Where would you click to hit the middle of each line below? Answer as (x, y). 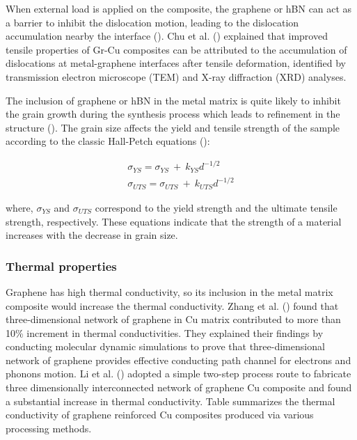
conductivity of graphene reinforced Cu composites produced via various (160, 415)
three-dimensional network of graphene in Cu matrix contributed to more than (173, 319)
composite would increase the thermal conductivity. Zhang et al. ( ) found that (172, 305)
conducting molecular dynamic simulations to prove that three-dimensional (165, 346)
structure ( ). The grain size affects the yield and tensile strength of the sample (173, 127)
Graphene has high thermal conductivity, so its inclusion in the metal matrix (169, 291)
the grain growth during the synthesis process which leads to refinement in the (173, 114)
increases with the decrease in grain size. (92, 235)
